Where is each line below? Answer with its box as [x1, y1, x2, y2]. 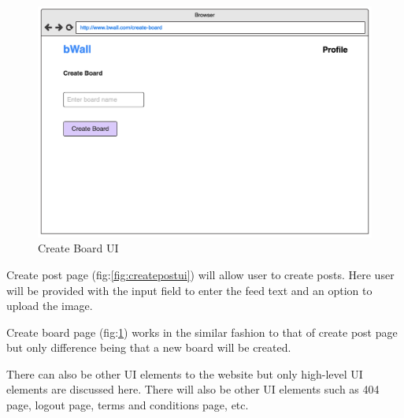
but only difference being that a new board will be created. [6, 339, 291, 356]
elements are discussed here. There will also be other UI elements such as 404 [6, 381, 380, 397]
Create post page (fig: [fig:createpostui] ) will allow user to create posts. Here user [6, 266, 395, 282]
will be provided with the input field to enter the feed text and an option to [6, 282, 372, 298]
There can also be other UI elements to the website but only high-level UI [6, 365, 363, 382]
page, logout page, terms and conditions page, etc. [6, 397, 249, 413]
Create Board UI [38, 240, 119, 256]
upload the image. [6, 297, 93, 314]
